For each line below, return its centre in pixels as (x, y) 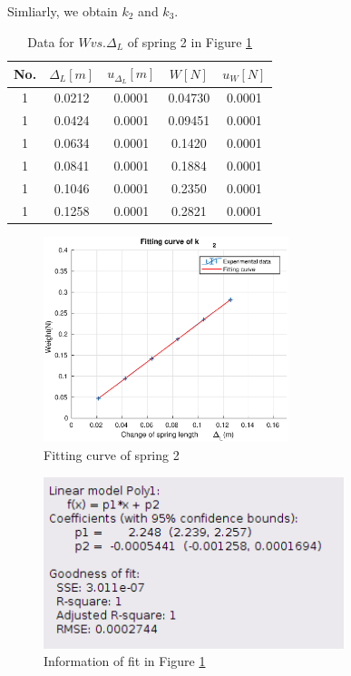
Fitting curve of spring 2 (112, 454)
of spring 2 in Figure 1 (190, 41)
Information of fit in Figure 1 (125, 661)
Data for (51, 41)
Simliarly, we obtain (63, 11)
